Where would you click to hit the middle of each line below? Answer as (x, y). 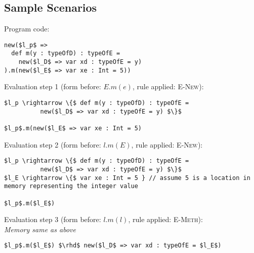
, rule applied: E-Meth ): (165, 219)
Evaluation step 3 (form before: (53, 219)
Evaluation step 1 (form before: (53, 86)
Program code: (27, 29)
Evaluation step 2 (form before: (53, 144)
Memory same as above (40, 229)
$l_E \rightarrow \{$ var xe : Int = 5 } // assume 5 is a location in (127, 178)
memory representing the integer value (71, 186)
